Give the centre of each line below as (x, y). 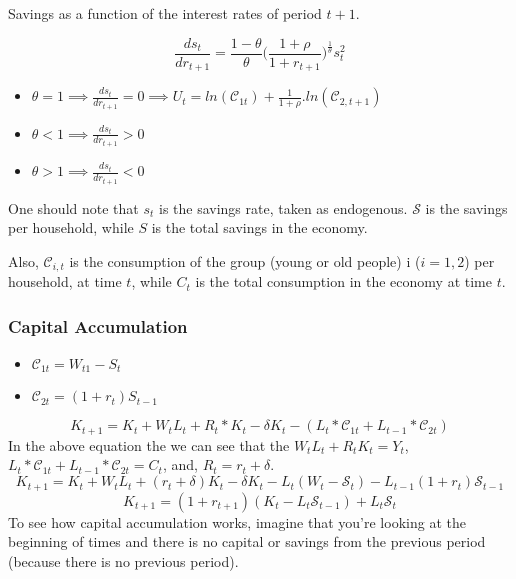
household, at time (65, 281)
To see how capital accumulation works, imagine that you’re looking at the (237, 521)
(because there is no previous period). (123, 560)
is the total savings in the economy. (259, 227)
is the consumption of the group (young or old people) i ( (245, 260)
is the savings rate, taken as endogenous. (283, 207)
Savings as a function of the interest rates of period (165, 13)
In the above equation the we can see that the (149, 444)
